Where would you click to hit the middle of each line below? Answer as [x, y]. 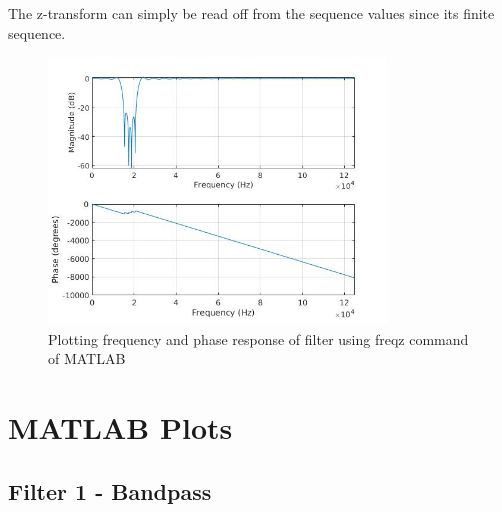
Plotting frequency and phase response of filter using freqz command [258, 338]
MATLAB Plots [120, 426]
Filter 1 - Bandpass [110, 490]
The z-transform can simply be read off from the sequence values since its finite [251, 13]
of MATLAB [87, 358]
